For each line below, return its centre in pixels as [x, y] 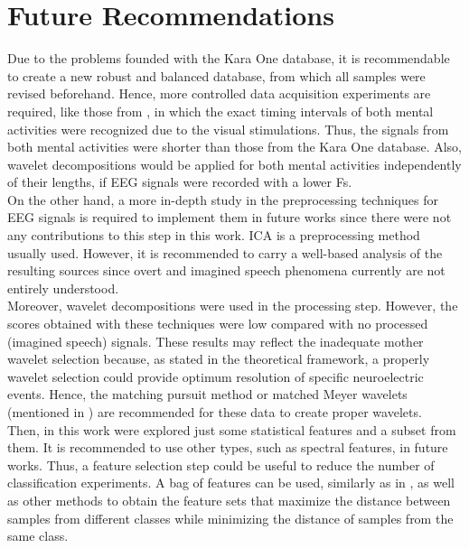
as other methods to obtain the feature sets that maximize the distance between [229, 500]
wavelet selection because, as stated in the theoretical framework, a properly [219, 359]
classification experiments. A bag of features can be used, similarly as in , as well [231, 483]
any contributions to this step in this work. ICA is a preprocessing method [214, 235]
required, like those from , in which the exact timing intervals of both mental [220, 111]
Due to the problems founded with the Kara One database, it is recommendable [229, 58]
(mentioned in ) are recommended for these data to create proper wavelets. [215, 412]
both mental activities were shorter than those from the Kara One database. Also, [235, 147]
